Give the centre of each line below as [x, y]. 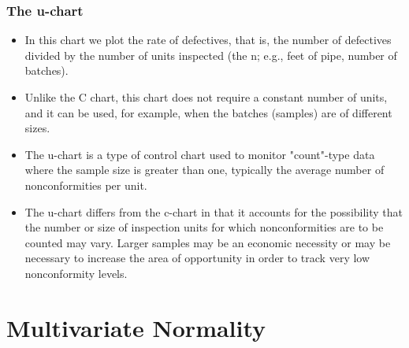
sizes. [37, 128]
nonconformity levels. [76, 273]
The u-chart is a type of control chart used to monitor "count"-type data [200, 154]
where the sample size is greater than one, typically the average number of [204, 170]
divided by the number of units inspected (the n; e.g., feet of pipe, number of [211, 55]
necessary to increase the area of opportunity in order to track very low [197, 258]
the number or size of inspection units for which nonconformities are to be [204, 227]
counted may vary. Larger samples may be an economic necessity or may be [208, 242]
